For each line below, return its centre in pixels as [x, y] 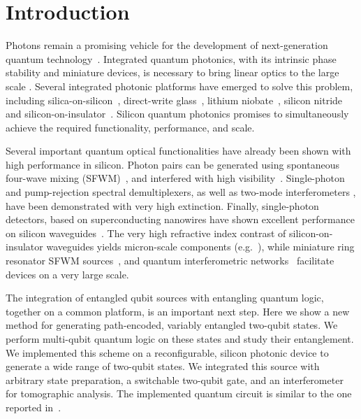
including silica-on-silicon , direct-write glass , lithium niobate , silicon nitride [174, 100]
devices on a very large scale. [67, 274]
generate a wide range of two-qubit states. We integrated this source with [163, 366]
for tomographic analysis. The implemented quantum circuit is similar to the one [179, 393]
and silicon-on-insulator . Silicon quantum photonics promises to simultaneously [177, 114]
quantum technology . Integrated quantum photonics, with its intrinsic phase [171, 58]
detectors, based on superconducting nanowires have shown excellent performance [180, 219]
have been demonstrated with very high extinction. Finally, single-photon [162, 205]
